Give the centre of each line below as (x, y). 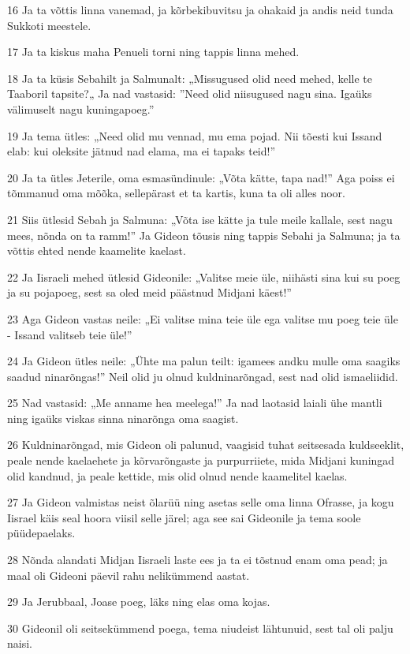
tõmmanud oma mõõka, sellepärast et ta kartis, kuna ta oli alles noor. (176, 193)
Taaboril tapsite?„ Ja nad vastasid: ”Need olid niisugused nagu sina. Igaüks (190, 93)
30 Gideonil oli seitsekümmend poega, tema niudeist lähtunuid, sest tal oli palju (200, 628)
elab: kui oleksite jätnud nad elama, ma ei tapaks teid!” (142, 151)
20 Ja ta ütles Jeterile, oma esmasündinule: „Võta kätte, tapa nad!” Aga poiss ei (201, 177)
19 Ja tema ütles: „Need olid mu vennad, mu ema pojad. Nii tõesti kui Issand (195, 135)
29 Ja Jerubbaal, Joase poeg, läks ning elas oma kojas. (139, 602)
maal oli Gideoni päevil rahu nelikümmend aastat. (129, 575)
